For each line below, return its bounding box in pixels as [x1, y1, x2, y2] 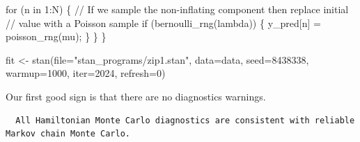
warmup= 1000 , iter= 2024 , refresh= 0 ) [6, 66, 166, 80]
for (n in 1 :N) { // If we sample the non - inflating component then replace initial [6, 2, 349, 16]
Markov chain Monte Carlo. [6, 129, 130, 139]
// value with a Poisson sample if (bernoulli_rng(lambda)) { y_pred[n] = [6, 15, 321, 30]
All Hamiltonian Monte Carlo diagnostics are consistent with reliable [15, 115, 355, 125]
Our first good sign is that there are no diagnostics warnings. [6, 89, 266, 103]
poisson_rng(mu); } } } [6, 29, 107, 44]
